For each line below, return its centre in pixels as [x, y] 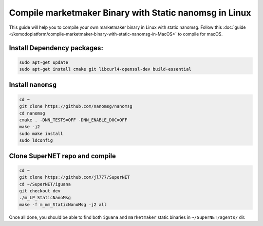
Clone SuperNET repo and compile [63, 156]
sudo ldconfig [36, 141]
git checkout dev [40, 191]
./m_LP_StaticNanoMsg [45, 198]
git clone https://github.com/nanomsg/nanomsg [76, 106]
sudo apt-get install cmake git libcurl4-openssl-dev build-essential [105, 69]
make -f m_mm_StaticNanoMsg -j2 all [63, 204]
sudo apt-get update [44, 62]
